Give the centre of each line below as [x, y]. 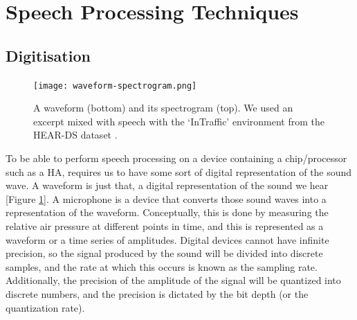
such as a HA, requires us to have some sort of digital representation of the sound [179, 171]
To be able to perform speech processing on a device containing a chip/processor [176, 158]
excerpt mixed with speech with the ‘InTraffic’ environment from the [179, 121]
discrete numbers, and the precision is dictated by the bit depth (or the [157, 293]
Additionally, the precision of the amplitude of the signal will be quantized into [173, 280]
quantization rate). [45, 307]
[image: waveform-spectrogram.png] [115, 86]
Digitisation [48, 55]
